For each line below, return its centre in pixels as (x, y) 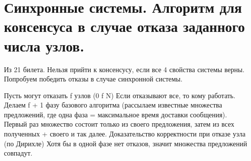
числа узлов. (44, 45)
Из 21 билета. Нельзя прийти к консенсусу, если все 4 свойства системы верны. (124, 69)
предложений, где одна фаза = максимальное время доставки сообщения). (116, 114)
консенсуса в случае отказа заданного (125, 26)
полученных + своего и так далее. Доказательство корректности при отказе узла (125, 134)
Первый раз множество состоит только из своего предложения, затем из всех (119, 124)
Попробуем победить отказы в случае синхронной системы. (93, 79)
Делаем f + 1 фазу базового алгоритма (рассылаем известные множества (113, 105)
